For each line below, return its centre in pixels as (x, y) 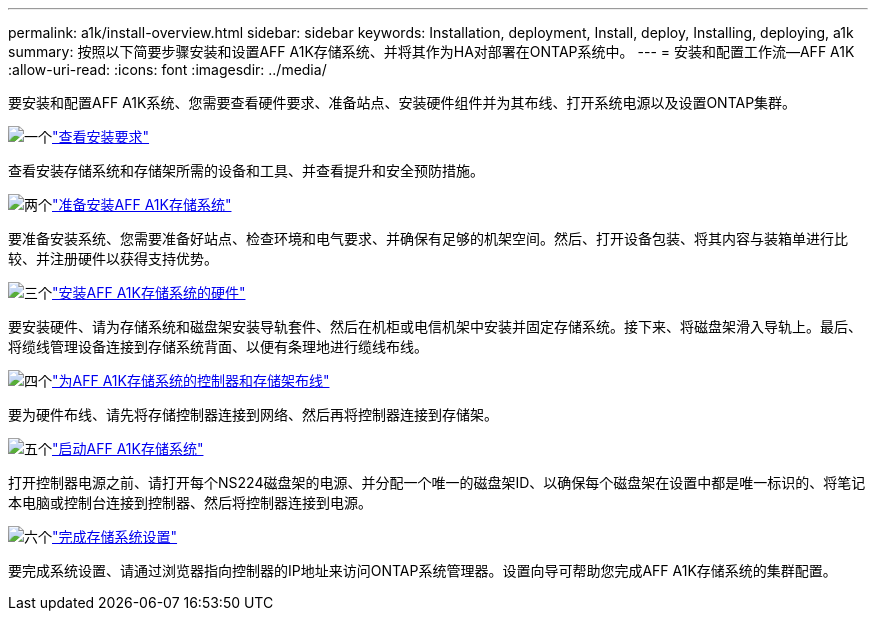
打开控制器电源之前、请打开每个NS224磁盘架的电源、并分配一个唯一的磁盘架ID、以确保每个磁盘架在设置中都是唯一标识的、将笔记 (437, 482)
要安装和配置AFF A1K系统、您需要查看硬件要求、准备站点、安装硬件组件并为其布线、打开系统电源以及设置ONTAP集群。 (402, 102)
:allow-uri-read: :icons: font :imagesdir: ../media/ (167, 69)
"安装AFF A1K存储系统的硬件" (149, 292)
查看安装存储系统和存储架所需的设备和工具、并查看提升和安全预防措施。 (246, 170)
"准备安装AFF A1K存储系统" (142, 204)
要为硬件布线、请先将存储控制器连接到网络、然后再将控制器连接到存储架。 (253, 414)
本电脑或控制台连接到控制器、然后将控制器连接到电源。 (190, 502)
